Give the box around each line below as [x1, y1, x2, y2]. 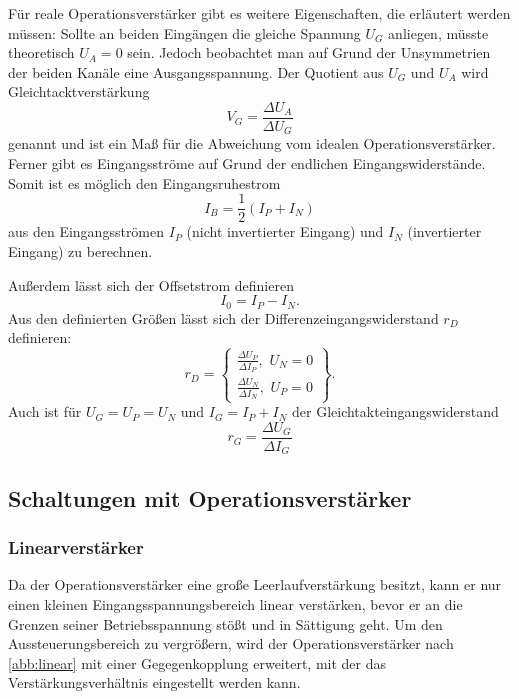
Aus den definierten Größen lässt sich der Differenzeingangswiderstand [8, 307, 439, 328]
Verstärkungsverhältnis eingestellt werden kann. [8, 672, 301, 693]
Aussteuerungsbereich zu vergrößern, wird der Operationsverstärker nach [8, 633, 454, 654]
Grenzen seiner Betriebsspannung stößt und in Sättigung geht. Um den [8, 613, 443, 634]
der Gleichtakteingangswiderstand [291, 401, 499, 422]
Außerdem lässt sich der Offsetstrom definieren [8, 274, 294, 295]
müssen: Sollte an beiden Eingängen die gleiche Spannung [8, 22, 361, 43]
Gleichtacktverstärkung [8, 81, 150, 102]
